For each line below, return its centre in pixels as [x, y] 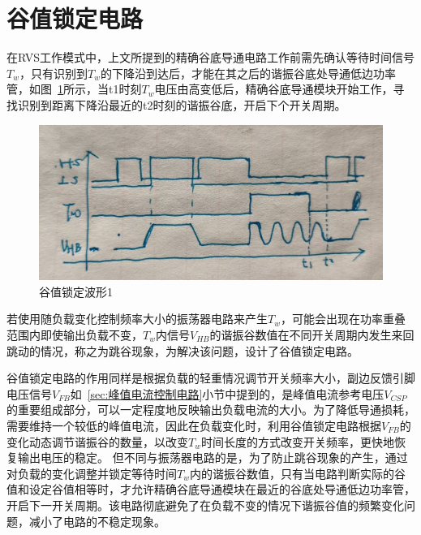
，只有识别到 [53, 73]
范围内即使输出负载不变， [75, 334]
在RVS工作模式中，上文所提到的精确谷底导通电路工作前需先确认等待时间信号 [211, 57]
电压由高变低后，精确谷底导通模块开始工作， [274, 89]
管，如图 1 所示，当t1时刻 [74, 89]
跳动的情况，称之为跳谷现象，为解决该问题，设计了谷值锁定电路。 [183, 350]
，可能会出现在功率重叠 [343, 319]
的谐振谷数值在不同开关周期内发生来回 [312, 334]
